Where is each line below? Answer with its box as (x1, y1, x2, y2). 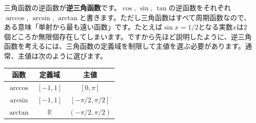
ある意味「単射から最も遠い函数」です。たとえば (4, 22, 163, 32)
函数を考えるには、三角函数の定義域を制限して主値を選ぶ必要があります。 (4, 41, 245, 51)
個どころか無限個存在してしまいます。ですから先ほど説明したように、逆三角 (4, 31, 252, 41)
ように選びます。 (52, 50, 107, 61)
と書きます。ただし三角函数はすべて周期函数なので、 (79, 12, 251, 22)
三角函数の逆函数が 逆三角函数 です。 (4, 2, 121, 12)
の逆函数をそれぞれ (169, 2, 231, 12)
